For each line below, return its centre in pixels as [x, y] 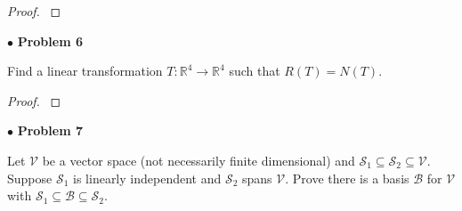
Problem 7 [50, 130]
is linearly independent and [147, 178]
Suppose [30, 178]
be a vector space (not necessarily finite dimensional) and [199, 160]
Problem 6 [50, 41]
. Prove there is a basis [347, 178]
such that [255, 71]
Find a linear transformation [85, 71]
